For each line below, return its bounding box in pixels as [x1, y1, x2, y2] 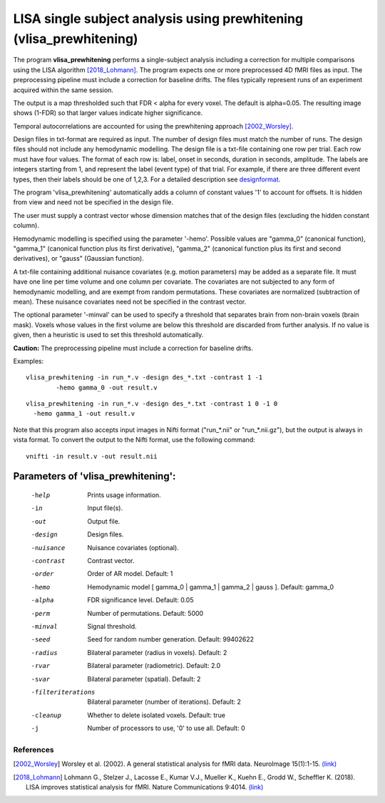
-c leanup [31, 711, 62, 719]
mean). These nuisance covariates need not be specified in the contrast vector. [13, 297, 247, 306]
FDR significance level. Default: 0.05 [87, 596, 194, 604]
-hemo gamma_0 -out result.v [56, 383, 158, 391]
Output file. [87, 517, 120, 525]
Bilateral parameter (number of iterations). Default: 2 [87, 697, 242, 707]
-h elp [31, 492, 51, 499]
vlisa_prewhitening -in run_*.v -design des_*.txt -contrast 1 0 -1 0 [26, 400, 278, 408]
